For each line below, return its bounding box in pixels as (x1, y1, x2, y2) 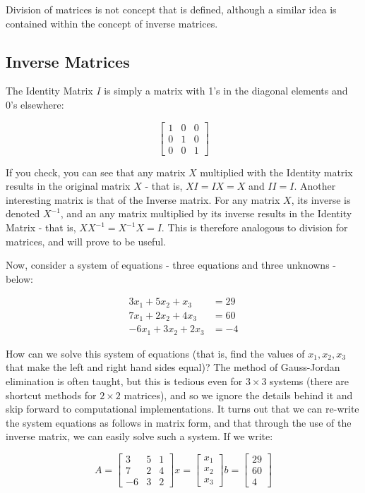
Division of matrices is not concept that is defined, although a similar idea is (6, 2, 337, 16)
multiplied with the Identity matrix (200, 164, 353, 179)
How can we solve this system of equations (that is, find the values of (6, 346, 305, 360)
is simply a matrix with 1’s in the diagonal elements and (104, 83, 348, 98)
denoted (6, 206, 40, 221)
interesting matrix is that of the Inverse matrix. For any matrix (6, 192, 280, 207)
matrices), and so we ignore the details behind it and (124, 387, 353, 402)
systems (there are (270, 374, 349, 389)
